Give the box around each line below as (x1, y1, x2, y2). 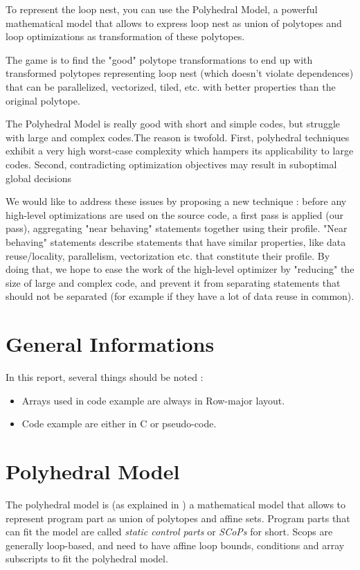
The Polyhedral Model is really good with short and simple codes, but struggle (6, 116, 340, 131)
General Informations (6, 330, 215, 358)
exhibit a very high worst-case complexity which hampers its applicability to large (6, 143, 354, 158)
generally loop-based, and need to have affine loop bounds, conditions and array (6, 537, 345, 552)
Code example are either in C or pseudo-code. (21, 416, 217, 431)
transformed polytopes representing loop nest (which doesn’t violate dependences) (6, 66, 354, 80)
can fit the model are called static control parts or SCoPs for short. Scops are (6, 524, 333, 539)
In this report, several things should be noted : (6, 370, 204, 384)
